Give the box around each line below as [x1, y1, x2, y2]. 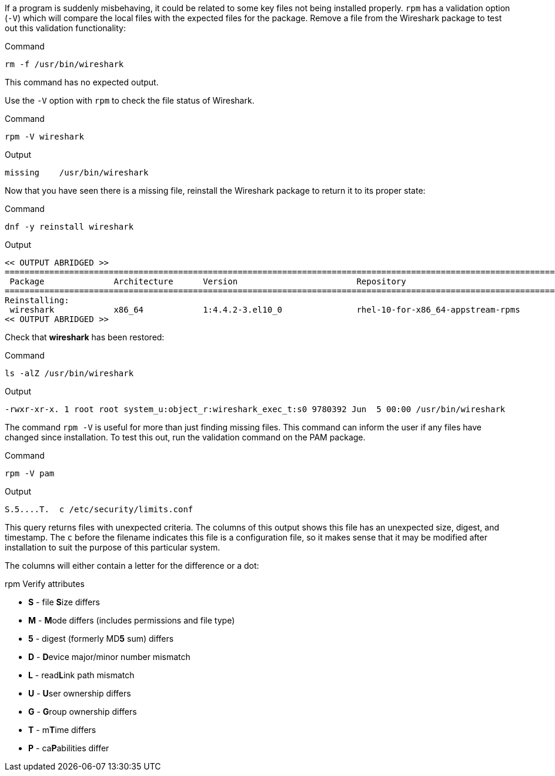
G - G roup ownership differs [28, 707, 137, 717]
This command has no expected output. [5, 77, 159, 87]
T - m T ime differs [28, 725, 96, 735]
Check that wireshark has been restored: [5, 332, 165, 342]
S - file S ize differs [28, 597, 100, 607]
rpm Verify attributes [5, 579, 85, 589]
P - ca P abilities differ [28, 743, 109, 753]
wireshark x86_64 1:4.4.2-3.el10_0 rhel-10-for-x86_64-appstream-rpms [9, 305, 520, 314]
